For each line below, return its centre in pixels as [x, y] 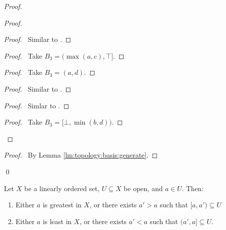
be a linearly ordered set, [62, 188]
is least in [57, 221]
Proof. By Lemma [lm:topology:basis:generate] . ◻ [81, 155]
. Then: [193, 188]
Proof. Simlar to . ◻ [37, 105]
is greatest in [62, 205]
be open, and [143, 188]
